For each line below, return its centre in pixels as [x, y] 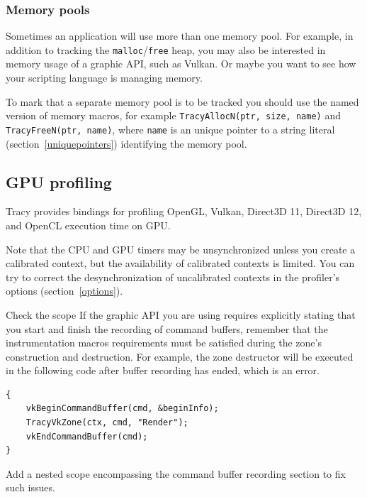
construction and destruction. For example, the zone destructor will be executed [180, 356]
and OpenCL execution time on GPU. [88, 225]
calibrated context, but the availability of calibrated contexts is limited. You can [180, 263]
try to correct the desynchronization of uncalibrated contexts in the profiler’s [173, 277]
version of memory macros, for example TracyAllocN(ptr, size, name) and [173, 115]
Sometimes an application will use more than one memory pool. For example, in [180, 36]
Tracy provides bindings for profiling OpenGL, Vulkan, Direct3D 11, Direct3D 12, [184, 211]
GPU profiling [59, 181]
